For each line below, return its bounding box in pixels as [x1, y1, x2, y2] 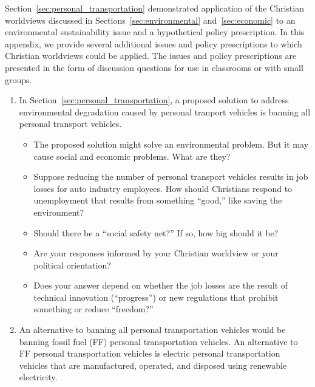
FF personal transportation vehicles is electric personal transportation [19, 347, 280, 360]
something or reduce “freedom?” [33, 303, 154, 315]
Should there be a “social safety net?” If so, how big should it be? [33, 226, 279, 239]
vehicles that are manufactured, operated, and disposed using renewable [19, 358, 287, 371]
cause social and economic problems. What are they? [33, 149, 231, 162]
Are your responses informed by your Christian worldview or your [33, 247, 279, 259]
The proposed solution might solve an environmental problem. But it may [33, 137, 309, 150]
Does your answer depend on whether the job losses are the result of [33, 279, 288, 292]
